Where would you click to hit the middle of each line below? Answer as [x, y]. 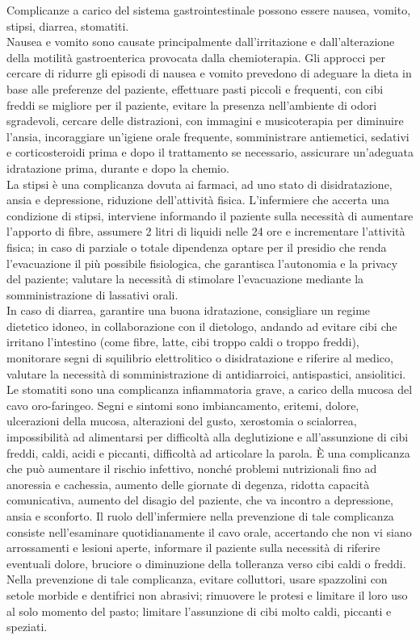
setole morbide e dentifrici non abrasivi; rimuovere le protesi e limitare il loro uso [207, 594]
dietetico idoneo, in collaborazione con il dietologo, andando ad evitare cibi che [202, 326]
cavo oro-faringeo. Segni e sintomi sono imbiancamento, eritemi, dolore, [183, 405]
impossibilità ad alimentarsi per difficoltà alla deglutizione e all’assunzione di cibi [208, 437]
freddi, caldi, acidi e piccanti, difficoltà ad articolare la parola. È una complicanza [208, 452]
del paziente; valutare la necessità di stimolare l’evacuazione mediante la [185, 279]
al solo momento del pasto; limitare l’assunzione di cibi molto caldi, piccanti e [199, 611]
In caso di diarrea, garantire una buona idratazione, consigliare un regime [189, 310]
